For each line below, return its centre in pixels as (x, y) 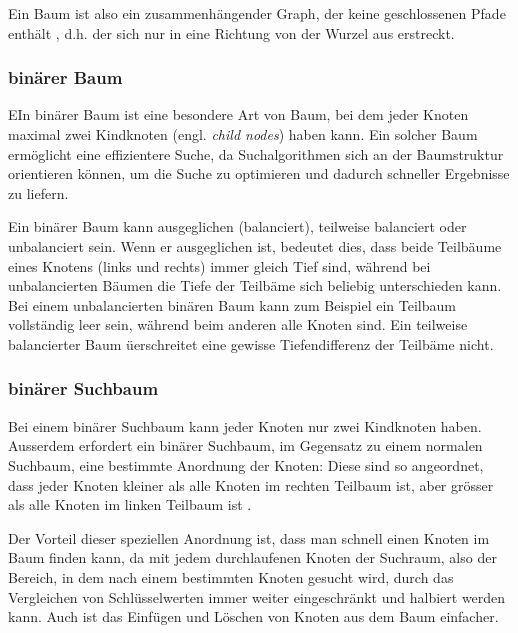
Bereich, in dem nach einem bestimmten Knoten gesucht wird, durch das (231, 576)
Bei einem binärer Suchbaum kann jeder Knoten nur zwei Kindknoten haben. (245, 425)
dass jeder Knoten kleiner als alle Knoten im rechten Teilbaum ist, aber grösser (251, 484)
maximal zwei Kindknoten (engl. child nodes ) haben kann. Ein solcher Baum (243, 134)
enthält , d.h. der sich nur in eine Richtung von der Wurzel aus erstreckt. (231, 32)
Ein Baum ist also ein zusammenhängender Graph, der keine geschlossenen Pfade (257, 13)
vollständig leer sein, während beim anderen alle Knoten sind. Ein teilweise (238, 324)
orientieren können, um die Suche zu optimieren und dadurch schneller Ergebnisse (259, 173)
